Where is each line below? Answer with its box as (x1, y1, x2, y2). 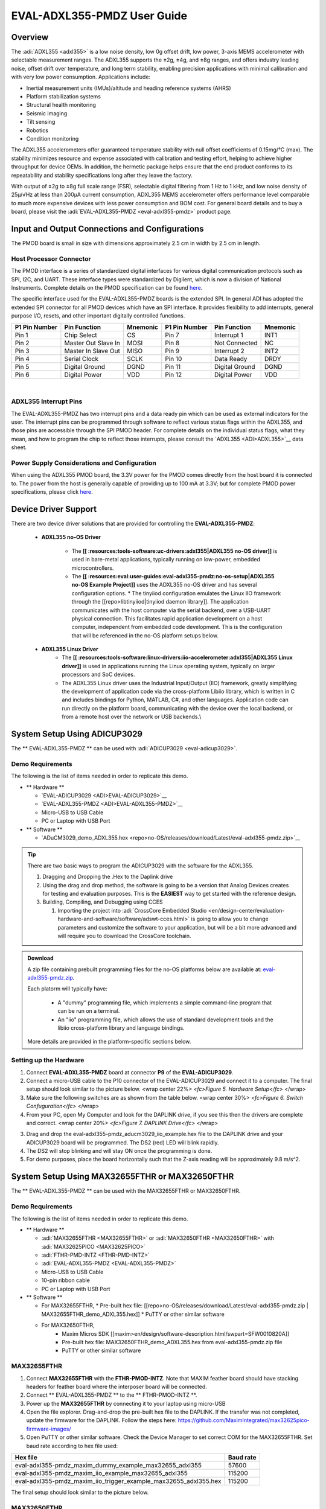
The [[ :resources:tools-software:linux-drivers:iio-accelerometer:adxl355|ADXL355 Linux (62, 654, 293, 661)
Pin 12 (165, 371, 182, 379)
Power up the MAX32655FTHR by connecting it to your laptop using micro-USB (26, 1400, 226, 1407)
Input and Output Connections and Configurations (11, 223, 204, 234)
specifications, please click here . (11, 488, 93, 496)
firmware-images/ (26, 1425, 71, 1432)
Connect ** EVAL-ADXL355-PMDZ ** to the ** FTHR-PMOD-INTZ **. (26, 1391, 197, 1399)
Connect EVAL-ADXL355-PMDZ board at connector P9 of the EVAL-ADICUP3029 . (26, 1068, 234, 1076)
